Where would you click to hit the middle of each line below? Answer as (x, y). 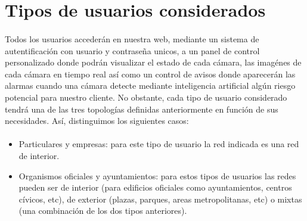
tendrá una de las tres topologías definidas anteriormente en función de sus (142, 109)
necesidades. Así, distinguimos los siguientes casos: (97, 121)
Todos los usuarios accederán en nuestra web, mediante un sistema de (132, 38)
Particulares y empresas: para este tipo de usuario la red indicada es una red (159, 144)
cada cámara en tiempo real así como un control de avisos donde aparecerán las (150, 74)
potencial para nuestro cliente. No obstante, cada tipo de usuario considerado (146, 97)
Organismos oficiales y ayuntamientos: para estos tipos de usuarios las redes (157, 175)
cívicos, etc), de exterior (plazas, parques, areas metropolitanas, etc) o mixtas (160, 199)
